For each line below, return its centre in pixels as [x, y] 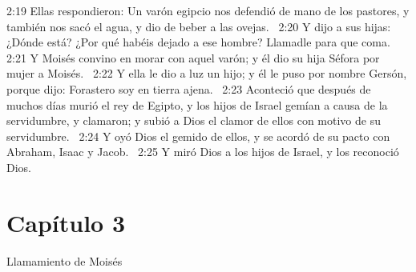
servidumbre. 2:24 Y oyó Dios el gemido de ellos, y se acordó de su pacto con [198, 136]
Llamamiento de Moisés [65, 260]
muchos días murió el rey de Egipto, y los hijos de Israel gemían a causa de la [197, 104]
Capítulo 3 [66, 222]
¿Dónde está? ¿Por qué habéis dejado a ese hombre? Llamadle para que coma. [198, 42]
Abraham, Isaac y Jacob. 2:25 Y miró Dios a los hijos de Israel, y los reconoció [203, 152]
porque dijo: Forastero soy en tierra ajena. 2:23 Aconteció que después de [189, 88]
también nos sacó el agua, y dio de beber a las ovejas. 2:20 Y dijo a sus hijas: [199, 26]
